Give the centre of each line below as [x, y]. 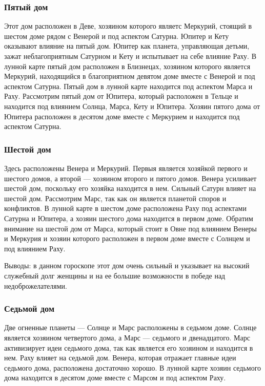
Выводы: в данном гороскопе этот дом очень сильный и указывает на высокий [127, 265]
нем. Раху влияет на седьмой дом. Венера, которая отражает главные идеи [120, 358]
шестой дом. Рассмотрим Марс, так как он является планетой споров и [115, 198]
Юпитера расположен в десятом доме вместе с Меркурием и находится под [122, 116]
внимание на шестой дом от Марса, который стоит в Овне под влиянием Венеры [131, 228]
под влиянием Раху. [35, 248]
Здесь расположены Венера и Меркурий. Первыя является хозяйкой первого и [126, 168]
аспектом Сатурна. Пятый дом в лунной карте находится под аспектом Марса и [128, 86]
